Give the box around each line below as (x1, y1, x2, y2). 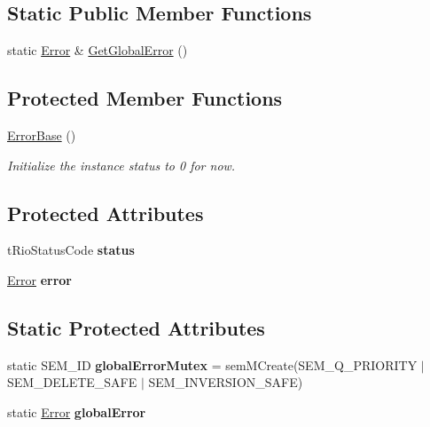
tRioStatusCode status (7, 241, 135, 259)
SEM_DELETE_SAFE (7, 373, 137, 391)
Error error (7, 270, 73, 289)
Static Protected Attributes (7, 313, 265, 341)
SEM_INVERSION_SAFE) (148, 373, 303, 391)
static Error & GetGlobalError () (7, 41, 188, 59)
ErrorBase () (7, 126, 76, 144)
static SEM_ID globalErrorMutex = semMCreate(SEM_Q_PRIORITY (7, 355, 418, 374)
